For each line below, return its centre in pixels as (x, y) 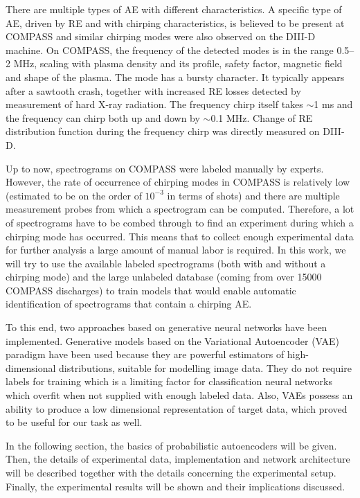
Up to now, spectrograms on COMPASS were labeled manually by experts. (165, 168)
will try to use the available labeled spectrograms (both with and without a (166, 263)
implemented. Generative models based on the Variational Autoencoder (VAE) (173, 340)
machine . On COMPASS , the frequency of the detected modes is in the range (170, 50)
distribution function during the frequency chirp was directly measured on (163, 131)
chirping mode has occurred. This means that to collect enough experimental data (180, 236)
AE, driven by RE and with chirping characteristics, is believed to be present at (175, 23)
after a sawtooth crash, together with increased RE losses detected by (153, 90)
